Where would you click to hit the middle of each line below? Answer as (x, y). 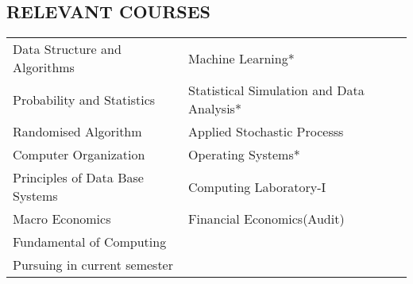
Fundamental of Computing (90, 242)
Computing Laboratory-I (257, 186)
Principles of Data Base (78, 178)
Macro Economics (62, 219)
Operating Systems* (244, 155)
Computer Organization (79, 155)
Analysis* (215, 109)
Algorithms (44, 67)
